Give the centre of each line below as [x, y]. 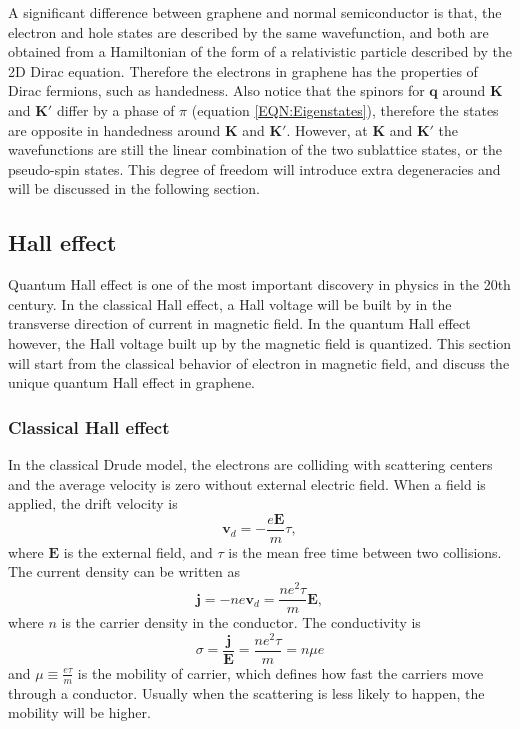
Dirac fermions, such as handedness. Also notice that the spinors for [216, 90]
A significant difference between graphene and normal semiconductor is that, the [255, 12]
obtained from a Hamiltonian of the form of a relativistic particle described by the [260, 51]
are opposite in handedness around [114, 129]
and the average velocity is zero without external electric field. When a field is [247, 483]
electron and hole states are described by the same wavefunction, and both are [248, 31]
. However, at [327, 129]
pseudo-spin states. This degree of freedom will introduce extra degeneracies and [254, 168]
